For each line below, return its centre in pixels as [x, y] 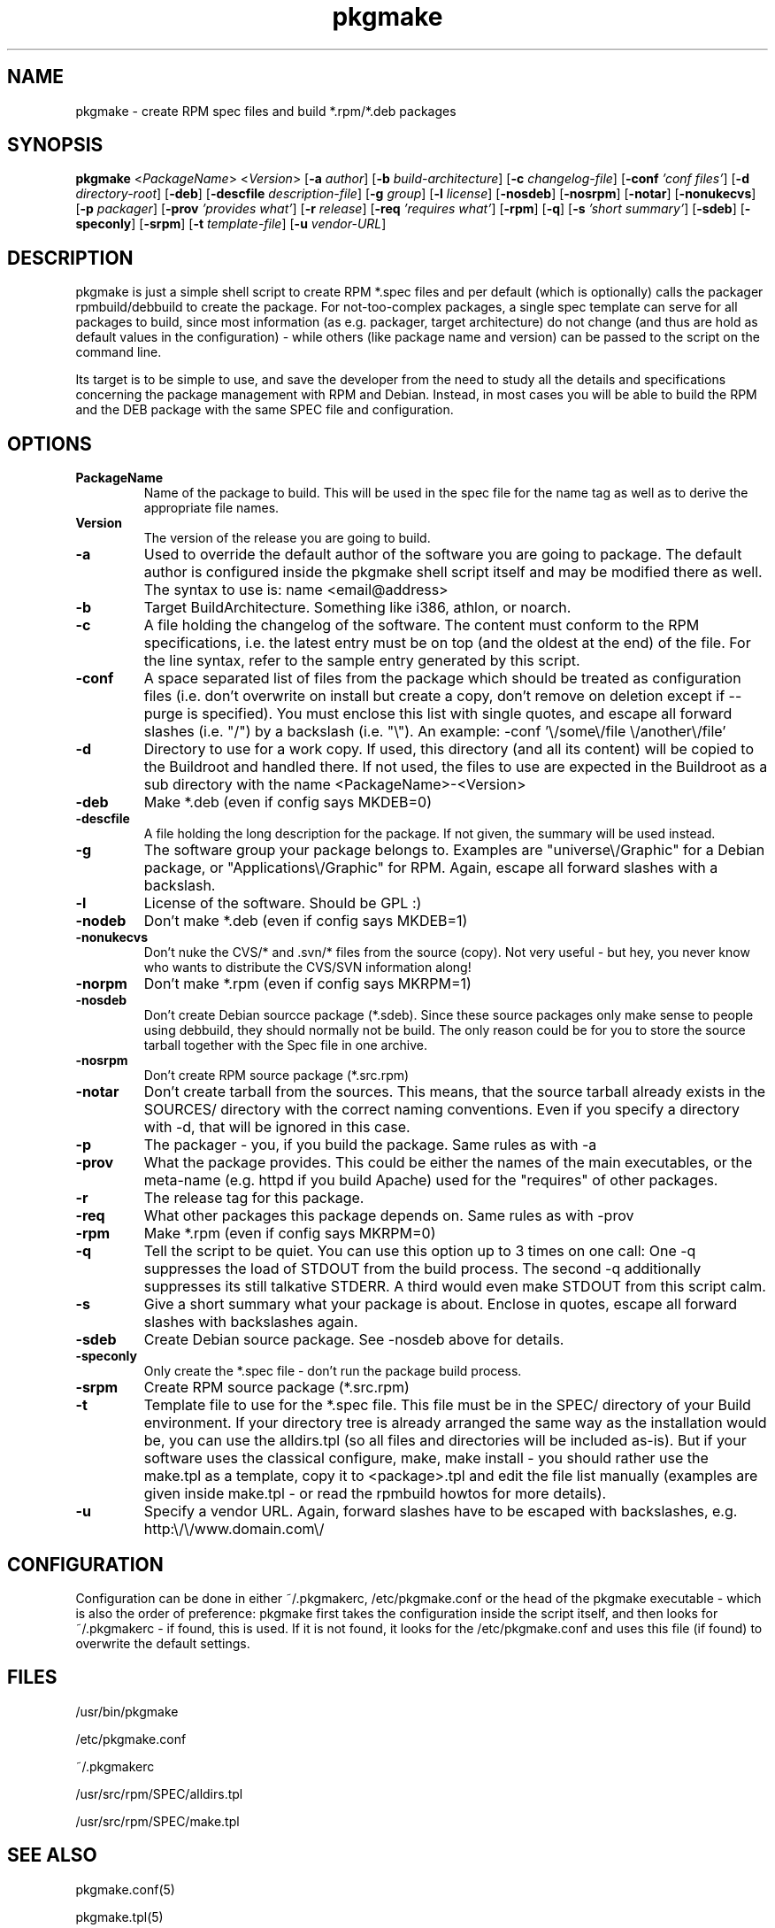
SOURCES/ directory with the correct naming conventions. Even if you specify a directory [441, 1110]
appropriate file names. [211, 508]
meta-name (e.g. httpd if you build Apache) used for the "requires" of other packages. [431, 1180]
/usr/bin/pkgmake [127, 1711]
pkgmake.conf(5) [125, 1889]
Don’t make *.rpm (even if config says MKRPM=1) [307, 984]
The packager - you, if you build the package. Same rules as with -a [370, 1145]
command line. [119, 352]
